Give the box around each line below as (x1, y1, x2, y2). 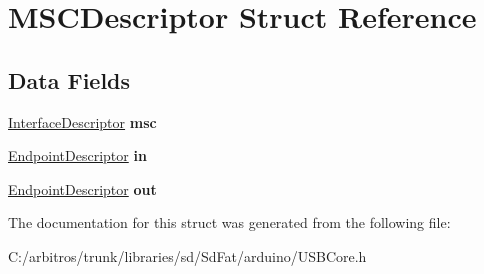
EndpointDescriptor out (8, 178, 157, 199)
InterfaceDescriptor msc (8, 111, 157, 132)
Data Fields (8, 64, 131, 95)
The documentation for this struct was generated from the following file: (8, 212, 451, 233)
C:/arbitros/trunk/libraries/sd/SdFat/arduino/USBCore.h (8, 245, 367, 266)
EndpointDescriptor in (8, 145, 147, 166)
